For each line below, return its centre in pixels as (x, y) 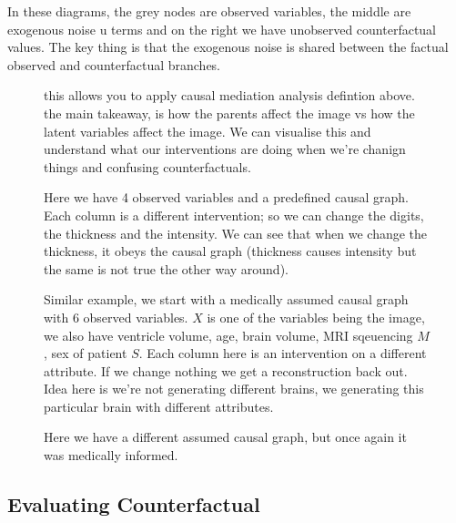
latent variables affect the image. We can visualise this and (208, 131)
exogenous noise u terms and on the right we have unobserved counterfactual (222, 29)
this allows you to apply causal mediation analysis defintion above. (229, 95)
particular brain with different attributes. (159, 406)
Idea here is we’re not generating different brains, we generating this (234, 389)
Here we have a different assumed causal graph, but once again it (225, 437)
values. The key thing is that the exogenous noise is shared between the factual (228, 47)
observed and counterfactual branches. (114, 64)
